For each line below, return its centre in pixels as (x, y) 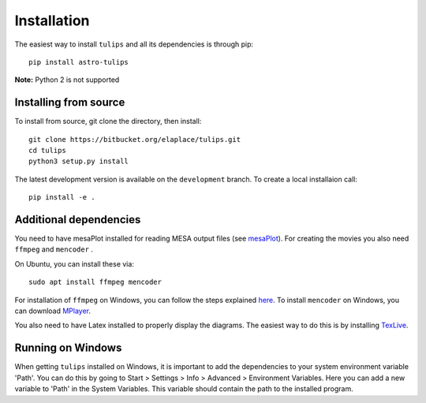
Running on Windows (68, 348)
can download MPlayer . (52, 311)
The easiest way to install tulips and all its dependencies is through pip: (134, 44)
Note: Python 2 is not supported (67, 80)
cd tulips (47, 151)
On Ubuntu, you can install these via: (74, 263)
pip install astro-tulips (79, 62)
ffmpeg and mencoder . (54, 249)
